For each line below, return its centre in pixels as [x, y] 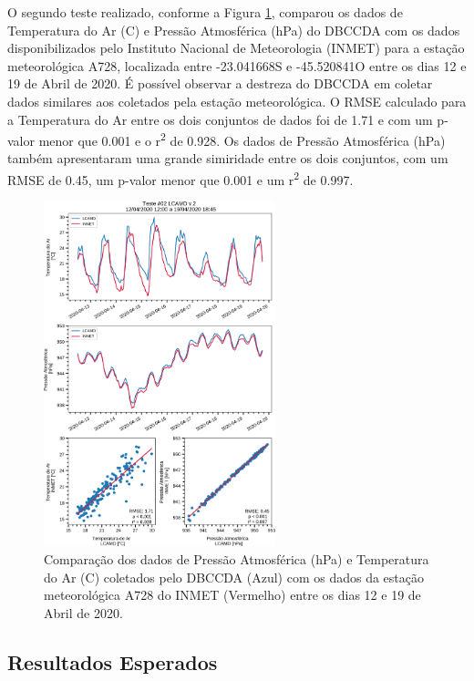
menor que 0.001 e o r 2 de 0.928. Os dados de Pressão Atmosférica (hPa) [242, 139]
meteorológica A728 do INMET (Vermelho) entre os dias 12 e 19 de [232, 595]
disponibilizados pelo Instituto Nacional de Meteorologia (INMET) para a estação [236, 48]
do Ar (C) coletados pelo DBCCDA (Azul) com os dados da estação [234, 577]
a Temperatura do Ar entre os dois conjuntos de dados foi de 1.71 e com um [220, 119]
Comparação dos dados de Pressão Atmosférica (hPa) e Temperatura [237, 558]
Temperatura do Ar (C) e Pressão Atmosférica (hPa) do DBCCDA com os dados [234, 30]
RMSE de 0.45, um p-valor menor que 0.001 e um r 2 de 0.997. [180, 178]
